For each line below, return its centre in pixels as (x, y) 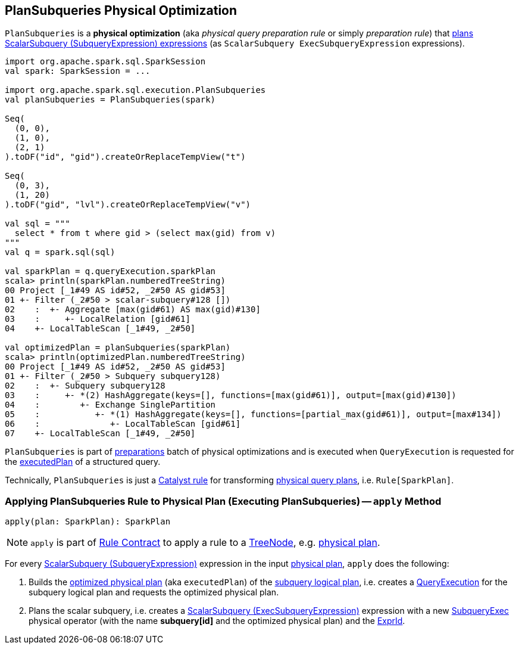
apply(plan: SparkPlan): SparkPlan (88, 522)
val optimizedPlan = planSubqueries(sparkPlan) (118, 348)
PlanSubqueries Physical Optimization (121, 10)
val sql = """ (37, 224)
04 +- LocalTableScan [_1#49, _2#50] (100, 329)
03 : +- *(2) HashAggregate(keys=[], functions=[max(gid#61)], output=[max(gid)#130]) (231, 395)
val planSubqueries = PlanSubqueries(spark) (110, 100)
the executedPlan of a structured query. (83, 462)
